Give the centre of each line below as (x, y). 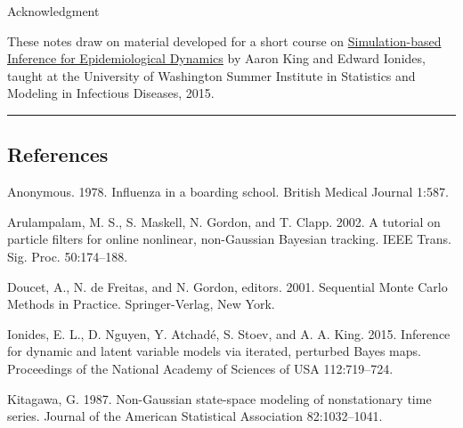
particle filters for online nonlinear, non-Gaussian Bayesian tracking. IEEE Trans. (229, 239)
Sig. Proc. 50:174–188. (68, 256)
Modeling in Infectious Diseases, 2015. (111, 93)
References (58, 154)
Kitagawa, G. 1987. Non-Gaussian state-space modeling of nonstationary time (219, 398)
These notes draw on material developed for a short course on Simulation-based (224, 40)
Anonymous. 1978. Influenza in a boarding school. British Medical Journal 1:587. (228, 192)
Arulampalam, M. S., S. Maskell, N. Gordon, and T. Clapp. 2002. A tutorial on (224, 221)
